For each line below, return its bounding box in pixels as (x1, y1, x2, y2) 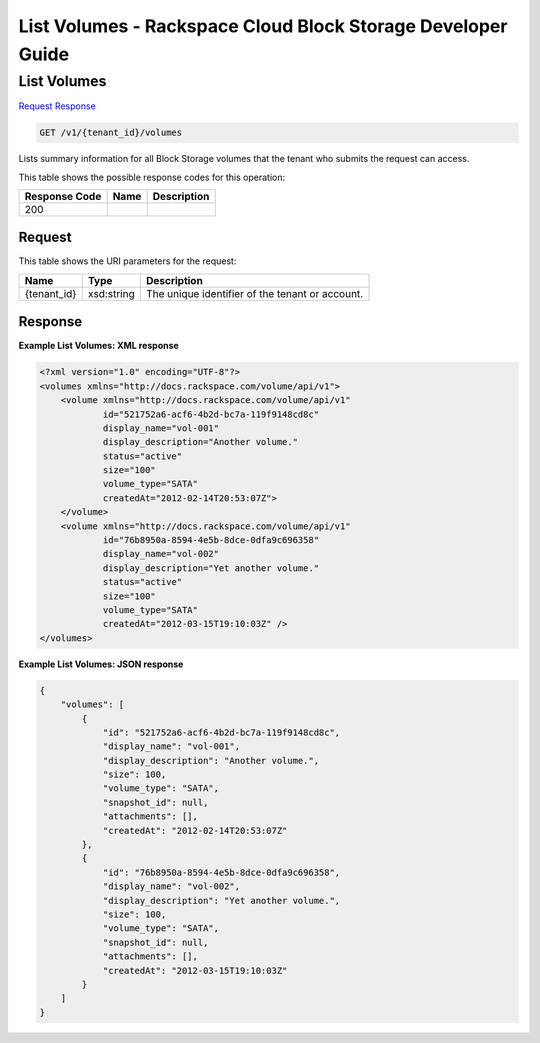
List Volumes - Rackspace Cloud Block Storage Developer (18, 15, 508, 37)
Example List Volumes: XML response (18, 340, 179, 352)
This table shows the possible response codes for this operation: (18, 171, 286, 183)
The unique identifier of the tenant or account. (145, 286, 364, 300)
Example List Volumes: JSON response (18, 658, 184, 670)
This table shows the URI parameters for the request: (18, 255, 237, 267)
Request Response (18, 100, 97, 112)
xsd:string (87, 286, 135, 300)
